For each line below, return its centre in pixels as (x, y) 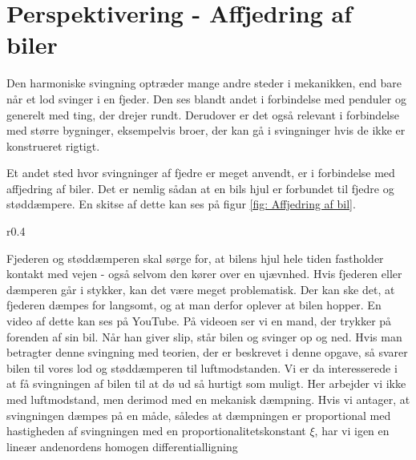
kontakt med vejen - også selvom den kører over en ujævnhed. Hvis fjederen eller (204, 274)
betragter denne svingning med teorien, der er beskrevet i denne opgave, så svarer (207, 352)
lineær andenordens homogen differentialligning (122, 446)
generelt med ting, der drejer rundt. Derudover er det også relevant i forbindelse (203, 114)
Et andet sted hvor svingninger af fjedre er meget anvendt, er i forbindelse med (201, 173)
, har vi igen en (352, 431)
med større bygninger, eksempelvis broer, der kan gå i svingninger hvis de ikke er (206, 130)
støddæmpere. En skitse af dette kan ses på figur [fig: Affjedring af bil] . (181, 204)
